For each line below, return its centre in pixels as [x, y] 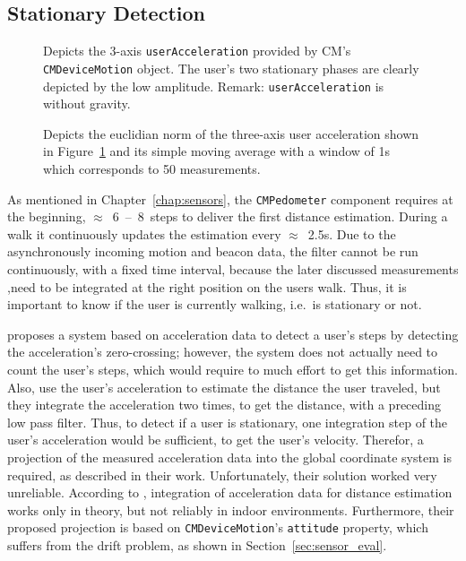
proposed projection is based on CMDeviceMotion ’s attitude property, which [218, 527]
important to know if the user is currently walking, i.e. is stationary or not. [215, 304]
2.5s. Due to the [352, 233]
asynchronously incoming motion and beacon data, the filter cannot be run [213, 251]
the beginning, [47, 216]
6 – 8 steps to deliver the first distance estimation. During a [280, 216]
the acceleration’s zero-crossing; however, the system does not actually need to [223, 352]
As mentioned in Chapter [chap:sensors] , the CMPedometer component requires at [230, 199]
